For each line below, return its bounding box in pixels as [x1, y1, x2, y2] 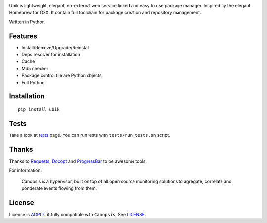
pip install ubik [18, 107, 60, 112]
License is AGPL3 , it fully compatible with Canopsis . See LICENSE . [9, 211, 146, 217]
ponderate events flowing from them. [21, 185, 97, 191]
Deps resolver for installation [21, 52, 80, 58]
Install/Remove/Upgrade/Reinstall [21, 45, 90, 50]
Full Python [21, 79, 44, 85]
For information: [9, 167, 42, 173]
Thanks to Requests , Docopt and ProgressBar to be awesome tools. [9, 158, 147, 164]
